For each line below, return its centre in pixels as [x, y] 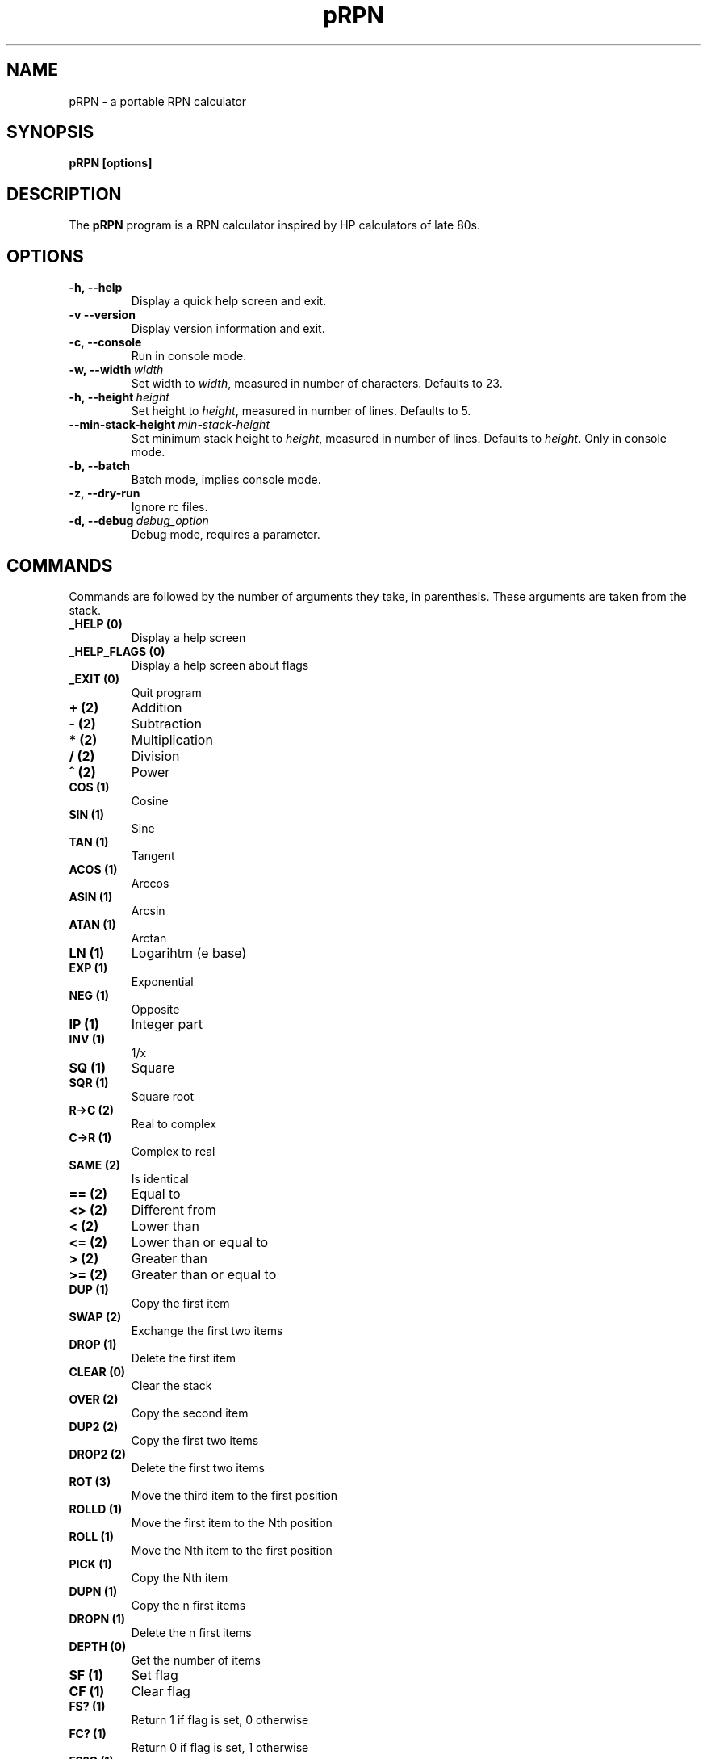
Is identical [160, 1178]
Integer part [167, 1024]
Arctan [149, 938]
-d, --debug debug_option [139, 521]
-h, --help [96, 288]
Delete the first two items [198, 1467]
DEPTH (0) [98, 1646]
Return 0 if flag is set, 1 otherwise [220, 1747]
